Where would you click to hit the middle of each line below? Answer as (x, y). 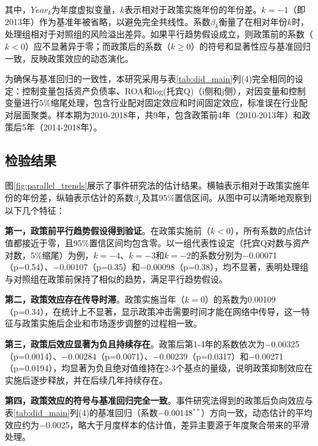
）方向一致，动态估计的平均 (257, 413)
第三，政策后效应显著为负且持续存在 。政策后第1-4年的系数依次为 (135, 344)
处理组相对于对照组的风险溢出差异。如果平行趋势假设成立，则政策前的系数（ (159, 34)
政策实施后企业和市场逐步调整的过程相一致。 (112, 323)
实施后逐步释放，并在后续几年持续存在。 (86, 380)
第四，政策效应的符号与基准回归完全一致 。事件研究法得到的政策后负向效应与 (159, 400)
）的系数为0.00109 (240, 299)
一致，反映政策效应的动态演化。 (69, 58)
